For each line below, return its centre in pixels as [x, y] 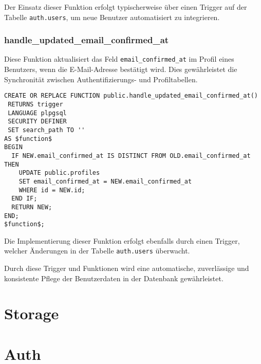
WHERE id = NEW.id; [52, 190]
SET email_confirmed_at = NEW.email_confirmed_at [105, 181]
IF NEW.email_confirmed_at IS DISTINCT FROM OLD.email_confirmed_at [131, 156]
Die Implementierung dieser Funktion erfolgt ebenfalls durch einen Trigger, [122, 240]
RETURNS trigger [35, 104]
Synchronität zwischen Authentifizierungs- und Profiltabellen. [101, 79]
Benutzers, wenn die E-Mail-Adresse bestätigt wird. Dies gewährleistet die [121, 69]
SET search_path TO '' [46, 130]
